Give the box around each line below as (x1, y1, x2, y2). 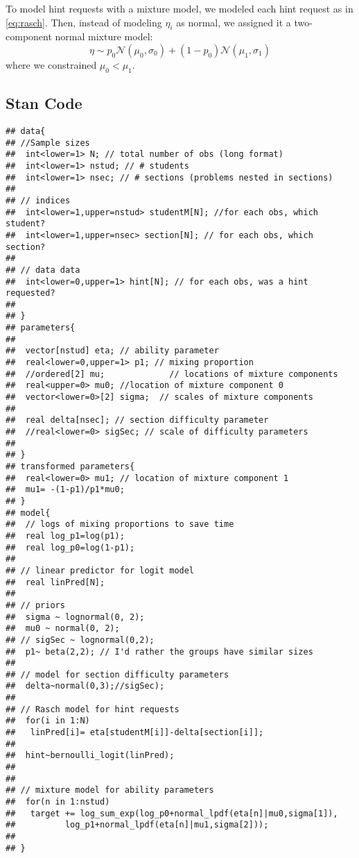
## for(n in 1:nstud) (6, 797, 110, 807)
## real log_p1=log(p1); (6, 530, 125, 541)
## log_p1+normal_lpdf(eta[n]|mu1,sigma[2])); (6, 820, 269, 830)
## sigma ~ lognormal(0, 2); (6, 612, 145, 622)
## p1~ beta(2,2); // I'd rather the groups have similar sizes (6, 646, 313, 657)
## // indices (6, 195, 71, 205)
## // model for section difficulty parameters (6, 669, 229, 680)
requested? (6, 288, 55, 298)
